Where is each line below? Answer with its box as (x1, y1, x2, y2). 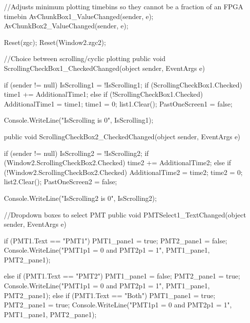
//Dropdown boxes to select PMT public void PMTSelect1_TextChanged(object (4, 209, 246, 219)
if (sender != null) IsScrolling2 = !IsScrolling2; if (4, 148, 149, 158)
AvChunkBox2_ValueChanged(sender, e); (4, 21, 128, 31)
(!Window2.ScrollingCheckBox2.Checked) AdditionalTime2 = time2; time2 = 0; (4, 167, 243, 177)
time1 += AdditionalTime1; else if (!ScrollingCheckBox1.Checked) (4, 89, 203, 99)
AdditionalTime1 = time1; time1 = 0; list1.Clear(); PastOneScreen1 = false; (4, 98, 232, 108)
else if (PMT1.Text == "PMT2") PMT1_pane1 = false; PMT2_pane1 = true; (4, 271, 240, 281)
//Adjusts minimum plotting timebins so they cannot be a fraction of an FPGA (4, 1, 244, 11)
